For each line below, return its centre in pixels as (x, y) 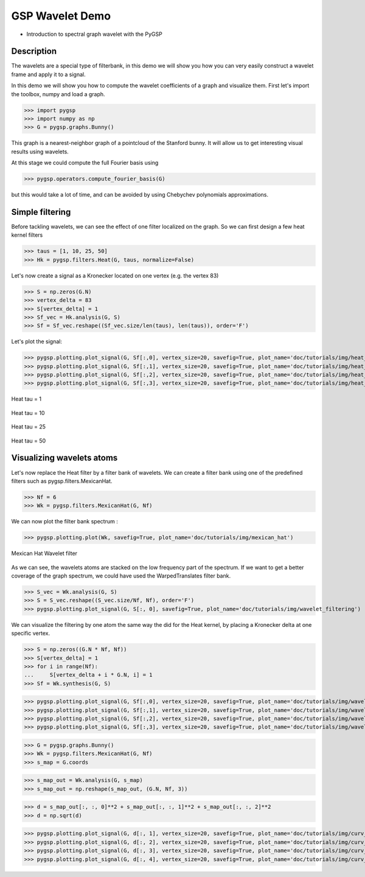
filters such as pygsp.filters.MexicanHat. (62, 481)
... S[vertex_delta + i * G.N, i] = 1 (88, 675)
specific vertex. (31, 634)
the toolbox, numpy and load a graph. (58, 94)
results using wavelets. (40, 152)
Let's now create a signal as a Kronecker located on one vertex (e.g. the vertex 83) (115, 275)
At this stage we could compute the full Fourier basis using (85, 163)
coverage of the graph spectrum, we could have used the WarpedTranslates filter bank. (121, 576)
